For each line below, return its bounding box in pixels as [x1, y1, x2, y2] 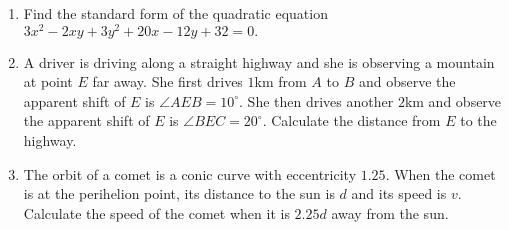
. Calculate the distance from [262, 110, 441, 131]
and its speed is [351, 183, 447, 204]
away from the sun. [331, 202, 449, 223]
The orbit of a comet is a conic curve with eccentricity [23, 163, 357, 184]
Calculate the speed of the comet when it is [23, 202, 290, 223]
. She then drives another [239, 90, 394, 111]
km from [254, 71, 307, 92]
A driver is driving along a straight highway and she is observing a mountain [23, 51, 495, 72]
